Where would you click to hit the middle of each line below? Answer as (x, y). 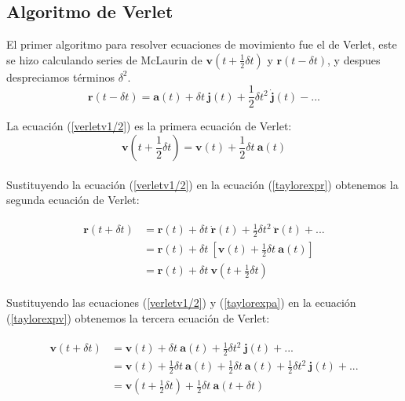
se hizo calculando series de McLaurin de (104, 59)
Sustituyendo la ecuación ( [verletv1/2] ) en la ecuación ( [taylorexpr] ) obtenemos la (202, 184)
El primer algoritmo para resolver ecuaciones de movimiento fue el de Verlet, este (202, 44)
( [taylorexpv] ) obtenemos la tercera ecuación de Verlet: (138, 317)
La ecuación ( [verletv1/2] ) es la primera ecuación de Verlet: (149, 126)
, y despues (354, 59)
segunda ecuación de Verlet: (73, 200)
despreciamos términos (60, 77)
